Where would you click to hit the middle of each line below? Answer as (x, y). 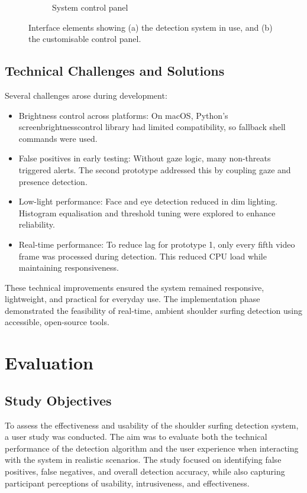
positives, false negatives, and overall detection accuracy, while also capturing (145, 471)
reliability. (37, 224)
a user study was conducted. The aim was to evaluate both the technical (136, 437)
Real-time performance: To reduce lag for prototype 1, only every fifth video (157, 244)
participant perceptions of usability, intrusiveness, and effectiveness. (127, 483)
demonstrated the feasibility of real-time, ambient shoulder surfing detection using (154, 310)
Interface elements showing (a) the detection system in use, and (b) (151, 27)
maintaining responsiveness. (69, 267)
